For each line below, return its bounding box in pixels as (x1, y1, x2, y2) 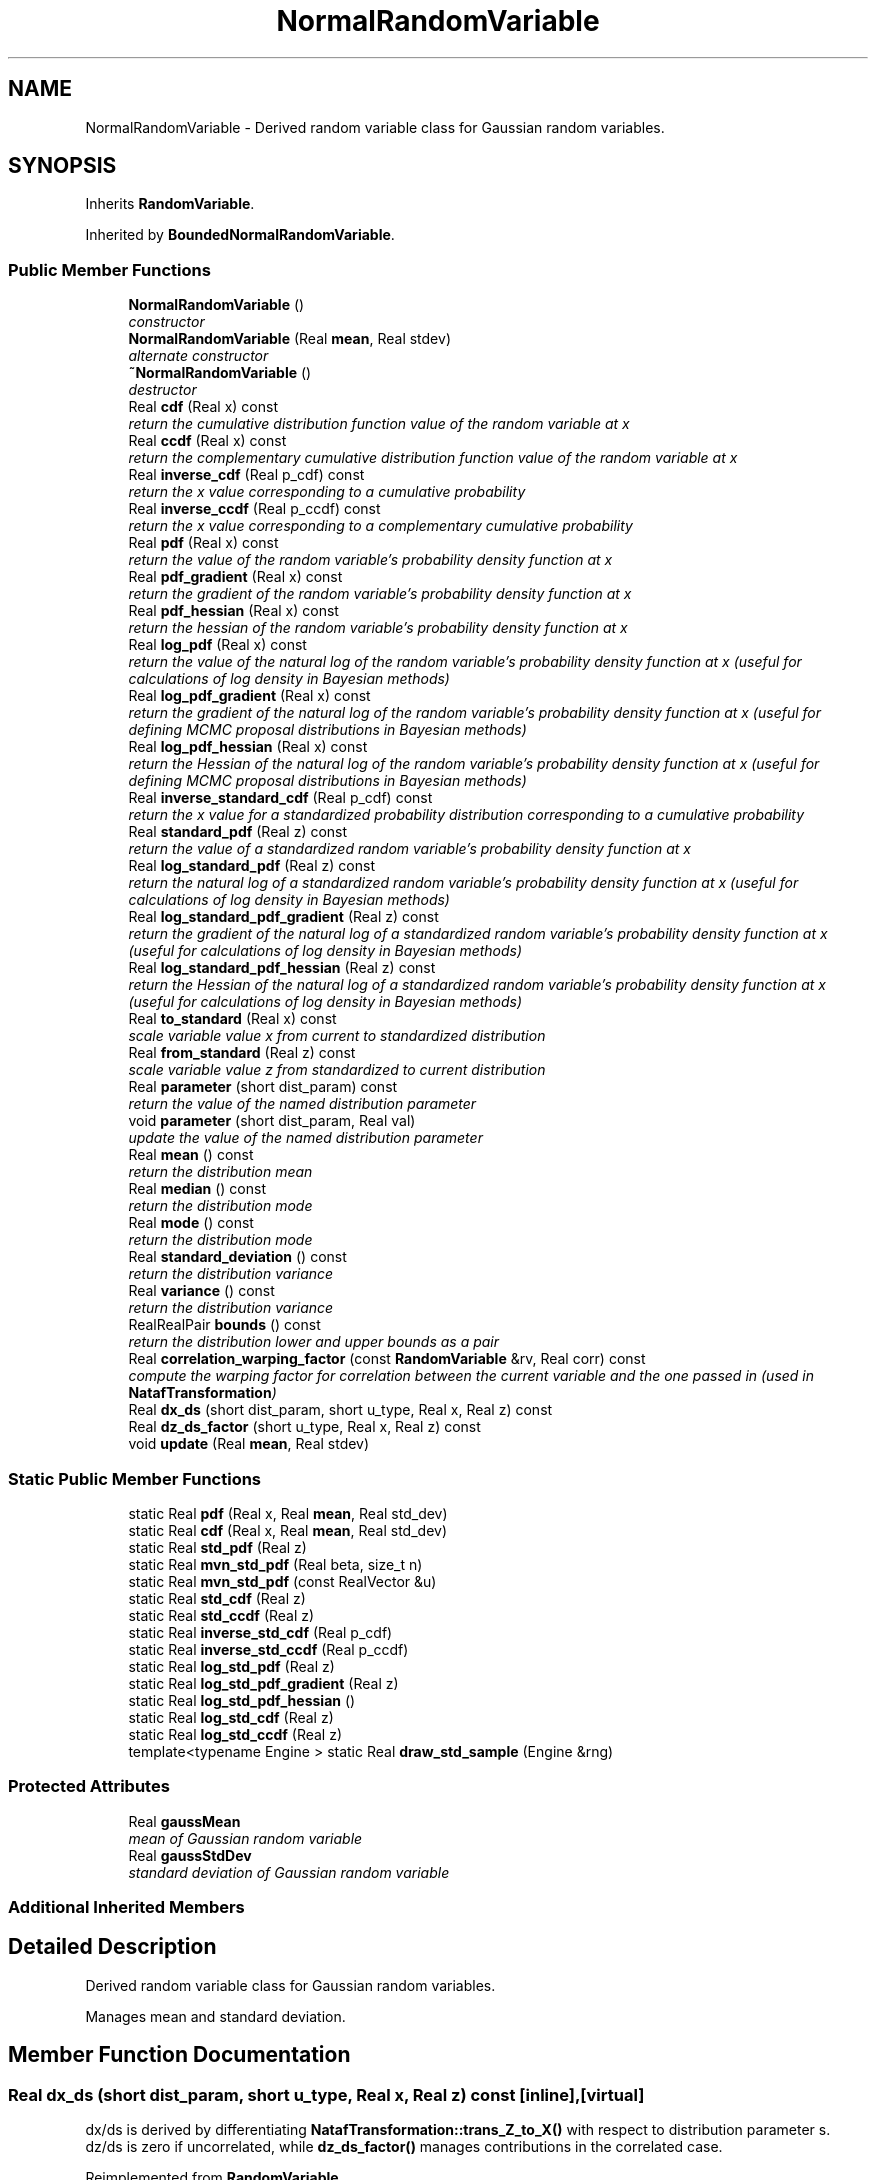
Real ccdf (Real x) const (128, 432, 287, 450)
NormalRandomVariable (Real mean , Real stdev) (128, 330, 451, 348)
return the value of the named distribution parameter (128, 1095, 477, 1113)
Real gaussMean (128, 1812, 241, 1830)
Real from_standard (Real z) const (128, 1044, 356, 1062)
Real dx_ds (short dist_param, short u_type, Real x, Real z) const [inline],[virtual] (8, 2084, 645, 2105)
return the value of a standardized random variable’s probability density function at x (128, 840, 691, 858)
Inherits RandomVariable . (85, 195, 255, 213)
